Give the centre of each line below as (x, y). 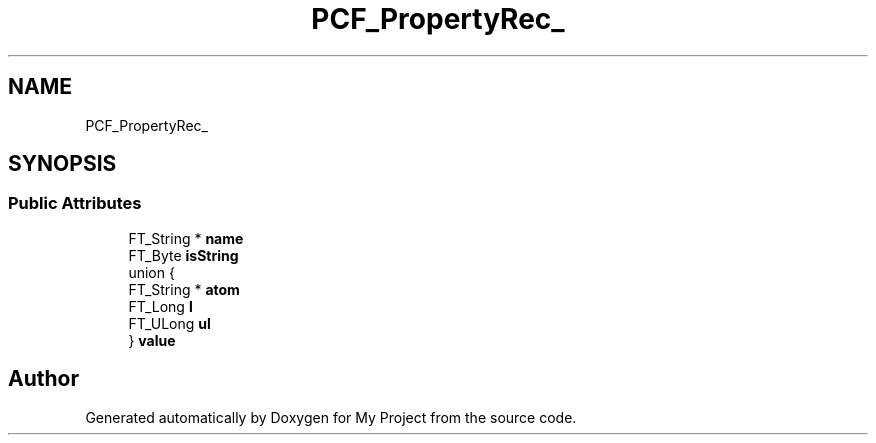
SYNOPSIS (62, 164)
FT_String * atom (184, 289)
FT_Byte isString (183, 255)
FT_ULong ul (169, 323)
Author (43, 379)
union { (151, 272)
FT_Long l (160, 306)
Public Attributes (75, 203)
